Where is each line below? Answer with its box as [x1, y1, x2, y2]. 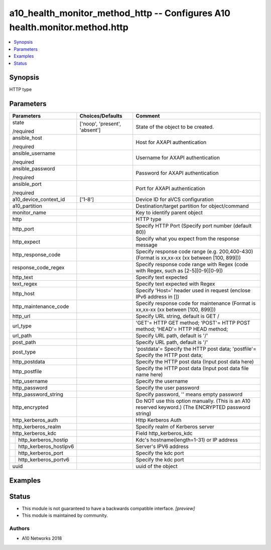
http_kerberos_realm [12, 423, 61, 430]
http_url [12, 313, 31, 320]
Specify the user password [135, 384, 199, 391]
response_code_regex [12, 264, 65, 271]
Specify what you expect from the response [135, 235, 239, 242]
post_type [12, 349, 36, 356]
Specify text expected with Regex [135, 280, 215, 287]
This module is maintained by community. [22, 512, 108, 518]
